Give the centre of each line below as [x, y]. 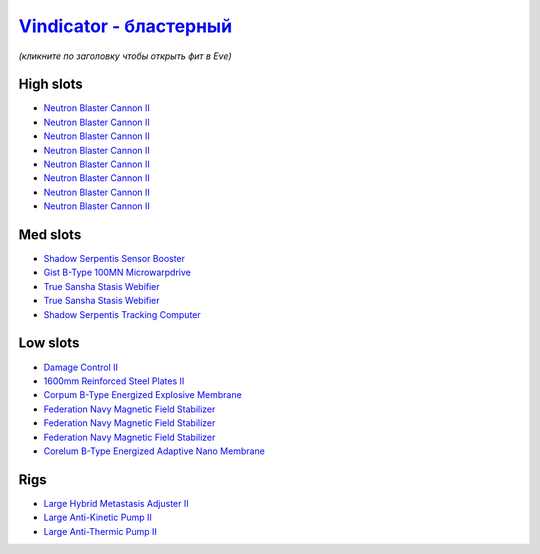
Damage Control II [81, 367]
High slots [51, 84]
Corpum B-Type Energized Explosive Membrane [142, 395]
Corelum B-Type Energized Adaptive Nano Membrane [154, 451]
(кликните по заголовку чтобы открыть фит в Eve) [125, 56]
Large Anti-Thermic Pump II [100, 531]
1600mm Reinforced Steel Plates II [114, 381]
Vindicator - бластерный [125, 26]
